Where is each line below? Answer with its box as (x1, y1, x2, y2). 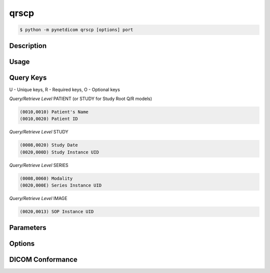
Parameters (9, 223, 46, 232)
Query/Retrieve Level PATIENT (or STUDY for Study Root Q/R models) (9, 95, 152, 102)
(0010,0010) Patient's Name (19, 109, 88, 115)
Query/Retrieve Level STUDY (9, 129, 68, 135)
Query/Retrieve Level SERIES (9, 162, 68, 168)
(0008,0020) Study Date (19, 142, 78, 148)
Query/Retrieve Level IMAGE (9, 195, 67, 201)
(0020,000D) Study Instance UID (19, 149, 99, 155)
